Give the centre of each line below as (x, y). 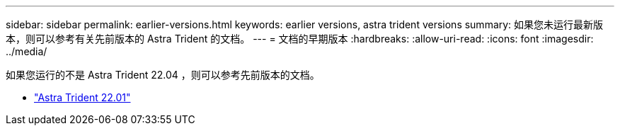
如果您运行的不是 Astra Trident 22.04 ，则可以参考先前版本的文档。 (163, 75)
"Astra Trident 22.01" (82, 97)
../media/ (27, 51)
